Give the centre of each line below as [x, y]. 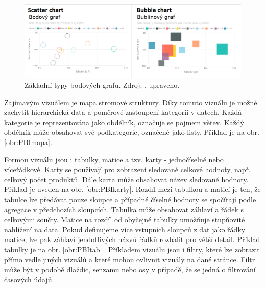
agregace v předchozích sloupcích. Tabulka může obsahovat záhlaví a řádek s [124, 209]
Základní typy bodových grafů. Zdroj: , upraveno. [102, 85]
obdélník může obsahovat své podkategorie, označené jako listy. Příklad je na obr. [132, 132]
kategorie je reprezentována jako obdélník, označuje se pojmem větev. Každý [124, 122]
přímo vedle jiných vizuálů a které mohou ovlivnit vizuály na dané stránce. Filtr [130, 259]
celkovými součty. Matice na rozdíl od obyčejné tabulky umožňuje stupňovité [125, 219]
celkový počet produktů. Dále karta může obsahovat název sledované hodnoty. [126, 179]
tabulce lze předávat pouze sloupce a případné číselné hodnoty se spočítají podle [130, 199]
